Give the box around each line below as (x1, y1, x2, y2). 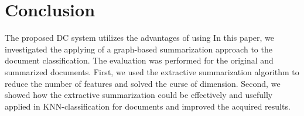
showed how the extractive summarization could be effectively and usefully (5, 89, 273, 101)
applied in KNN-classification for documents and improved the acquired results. (5, 100, 291, 112)
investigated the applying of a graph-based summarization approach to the (5, 43, 272, 55)
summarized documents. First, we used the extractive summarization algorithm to (5, 65, 299, 78)
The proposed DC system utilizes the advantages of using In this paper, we (5, 31, 275, 44)
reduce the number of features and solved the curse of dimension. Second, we (5, 77, 281, 89)
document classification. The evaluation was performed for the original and (5, 54, 274, 66)
